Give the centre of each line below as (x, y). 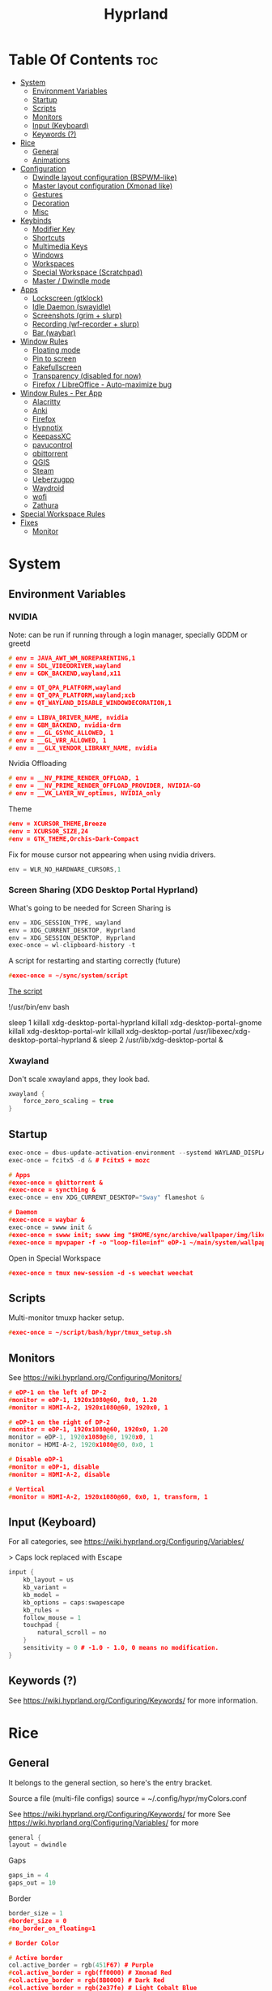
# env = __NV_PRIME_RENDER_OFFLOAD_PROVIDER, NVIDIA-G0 (104, 786)
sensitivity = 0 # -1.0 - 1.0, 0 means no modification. (121, 1648)
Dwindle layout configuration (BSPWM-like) (104, 177)
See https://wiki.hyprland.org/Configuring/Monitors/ (95, 1377)
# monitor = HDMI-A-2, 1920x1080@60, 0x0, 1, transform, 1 (108, 1497)
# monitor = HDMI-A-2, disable (59, 1474)
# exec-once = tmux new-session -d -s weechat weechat (101, 1273)
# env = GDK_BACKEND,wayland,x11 (65, 673)
